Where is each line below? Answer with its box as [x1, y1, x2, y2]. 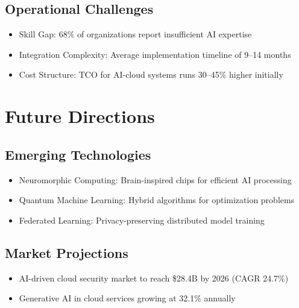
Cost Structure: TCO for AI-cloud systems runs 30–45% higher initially [19, 68, 283, 81]
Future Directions [5, 104, 155, 128]
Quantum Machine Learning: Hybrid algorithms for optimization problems [19, 193, 295, 206]
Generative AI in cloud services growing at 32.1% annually [19, 292, 236, 304]
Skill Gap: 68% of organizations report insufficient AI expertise [19, 28, 252, 40]
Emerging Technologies [5, 145, 151, 163]
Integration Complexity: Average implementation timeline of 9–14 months [19, 48, 291, 60]
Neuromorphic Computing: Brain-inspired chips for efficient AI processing [19, 173, 292, 186]
